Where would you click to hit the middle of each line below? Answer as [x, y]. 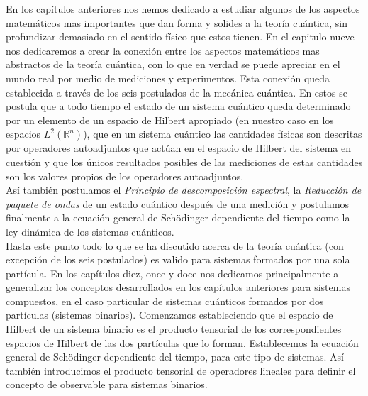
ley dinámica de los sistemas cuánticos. [90, 231]
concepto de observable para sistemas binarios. [107, 384]
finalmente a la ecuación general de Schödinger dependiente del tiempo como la [178, 218]
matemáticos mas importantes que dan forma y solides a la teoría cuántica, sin [177, 22]
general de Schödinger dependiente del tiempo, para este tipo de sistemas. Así [175, 357]
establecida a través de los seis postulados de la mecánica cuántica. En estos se [177, 92]
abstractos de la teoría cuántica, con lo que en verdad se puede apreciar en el [173, 64]
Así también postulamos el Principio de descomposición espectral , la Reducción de [184, 190]
